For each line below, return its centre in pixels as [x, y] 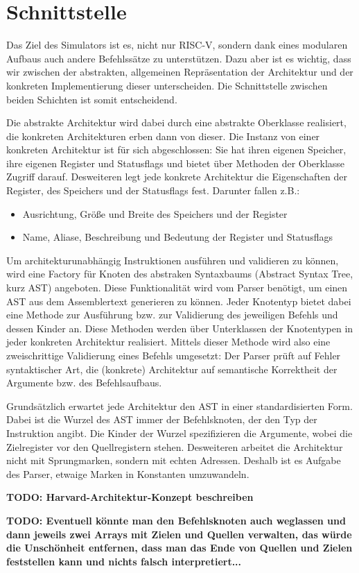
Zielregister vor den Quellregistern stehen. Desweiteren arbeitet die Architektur [175, 446]
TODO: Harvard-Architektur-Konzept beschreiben [130, 497]
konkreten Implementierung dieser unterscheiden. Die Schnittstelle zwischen [167, 85]
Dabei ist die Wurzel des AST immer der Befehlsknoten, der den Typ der [162, 419]
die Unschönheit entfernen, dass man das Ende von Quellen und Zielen [179, 548]
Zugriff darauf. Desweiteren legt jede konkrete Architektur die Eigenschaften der [177, 177]
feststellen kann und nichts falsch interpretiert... [124, 561]
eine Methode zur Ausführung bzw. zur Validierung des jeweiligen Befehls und [172, 315]
